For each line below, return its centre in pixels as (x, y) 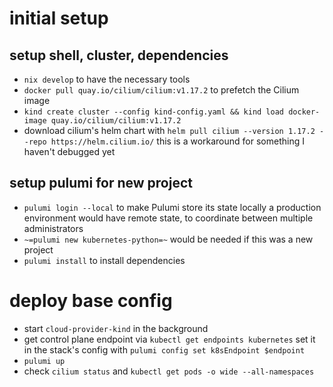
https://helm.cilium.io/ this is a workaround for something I (177, 141)
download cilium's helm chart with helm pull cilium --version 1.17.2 (169, 130)
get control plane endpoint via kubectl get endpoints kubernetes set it (169, 339)
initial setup (59, 18)
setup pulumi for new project (101, 183)
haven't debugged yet (69, 151)
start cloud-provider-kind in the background (116, 328)
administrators (53, 228)
